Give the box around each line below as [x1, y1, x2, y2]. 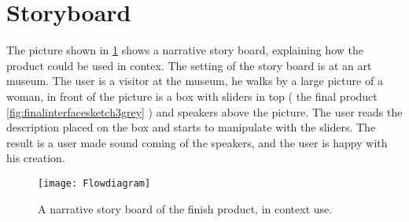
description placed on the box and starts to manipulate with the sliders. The [6, 119, 376, 135]
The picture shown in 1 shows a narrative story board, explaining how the [6, 42, 363, 58]
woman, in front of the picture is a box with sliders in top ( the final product [6, 87, 378, 104]
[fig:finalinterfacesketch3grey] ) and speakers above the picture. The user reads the [6, 103, 403, 120]
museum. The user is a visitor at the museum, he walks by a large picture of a [6, 72, 383, 89]
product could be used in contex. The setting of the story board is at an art [6, 57, 372, 73]
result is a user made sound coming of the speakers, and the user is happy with [6, 134, 388, 150]
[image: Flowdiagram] [38, 177, 151, 189]
